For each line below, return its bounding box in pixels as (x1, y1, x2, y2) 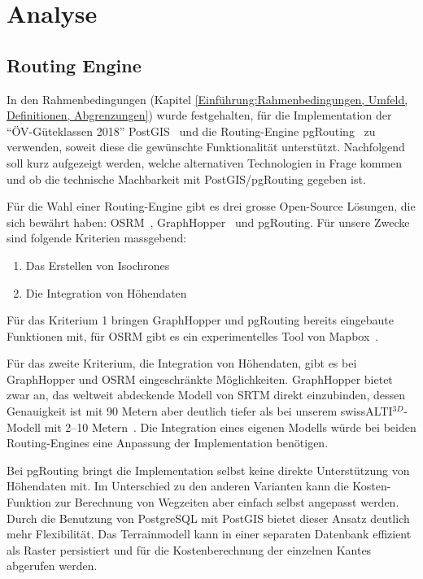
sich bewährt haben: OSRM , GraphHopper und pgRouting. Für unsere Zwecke (7, 213, 410, 230)
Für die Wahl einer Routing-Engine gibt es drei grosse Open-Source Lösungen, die (7, 198, 416, 215)
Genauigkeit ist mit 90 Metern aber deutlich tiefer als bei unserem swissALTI (7, 403, 393, 420)
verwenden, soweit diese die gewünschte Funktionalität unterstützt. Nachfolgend (7, 138, 405, 155)
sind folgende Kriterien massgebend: (7, 229, 187, 246)
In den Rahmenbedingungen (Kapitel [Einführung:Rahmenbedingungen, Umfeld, (7, 90, 408, 107)
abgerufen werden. (7, 557, 98, 574)
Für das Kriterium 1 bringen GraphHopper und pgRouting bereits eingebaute (7, 311, 394, 329)
